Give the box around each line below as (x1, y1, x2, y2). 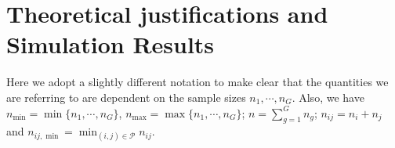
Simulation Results (6, 28, 215, 60)
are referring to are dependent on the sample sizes (6, 88, 246, 105)
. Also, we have (292, 88, 364, 105)
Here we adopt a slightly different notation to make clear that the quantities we (6, 74, 389, 90)
